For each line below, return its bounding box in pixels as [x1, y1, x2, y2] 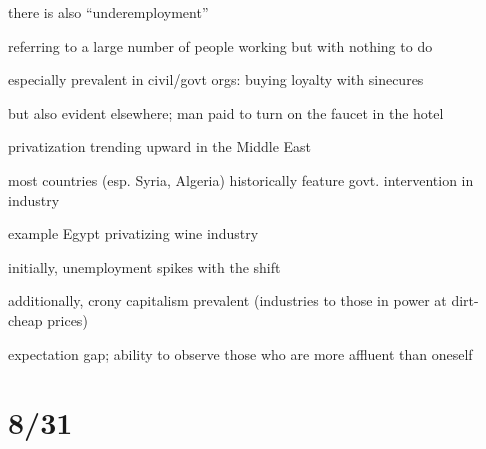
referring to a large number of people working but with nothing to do [8, 35, 433, 56]
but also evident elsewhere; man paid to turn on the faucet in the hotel [8, 102, 444, 123]
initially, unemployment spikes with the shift [8, 256, 281, 277]
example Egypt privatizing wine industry [8, 223, 259, 244]
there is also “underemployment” [8, 2, 209, 22]
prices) [47, 309, 88, 330]
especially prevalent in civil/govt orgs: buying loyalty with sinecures [8, 69, 424, 90]
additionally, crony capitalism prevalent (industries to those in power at [8, 290, 447, 311]
